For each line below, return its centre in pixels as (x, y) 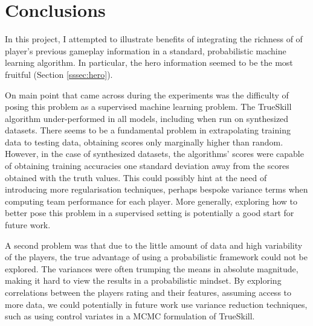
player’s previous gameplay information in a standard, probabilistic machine (146, 50)
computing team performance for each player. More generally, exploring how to (151, 201)
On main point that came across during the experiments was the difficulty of (147, 94)
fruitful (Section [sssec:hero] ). (59, 74)
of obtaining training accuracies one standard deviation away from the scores (147, 166)
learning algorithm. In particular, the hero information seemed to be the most (149, 62)
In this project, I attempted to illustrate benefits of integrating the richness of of (154, 39)
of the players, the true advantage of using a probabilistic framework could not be (156, 257)
